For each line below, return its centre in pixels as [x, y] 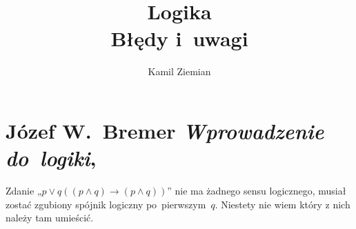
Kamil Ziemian [179, 71]
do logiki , [51, 158]
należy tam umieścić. [50, 218]
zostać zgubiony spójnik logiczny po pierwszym [106, 204]
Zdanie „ [24, 191]
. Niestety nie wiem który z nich [283, 204]
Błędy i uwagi [179, 38]
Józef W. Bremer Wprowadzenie [165, 130]
